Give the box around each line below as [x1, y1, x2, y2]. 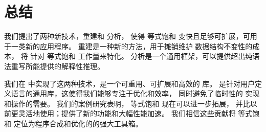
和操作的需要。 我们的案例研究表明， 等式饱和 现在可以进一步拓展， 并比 [4, 98, 250, 108]
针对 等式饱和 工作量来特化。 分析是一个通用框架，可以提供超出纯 [30, 51, 253, 61]
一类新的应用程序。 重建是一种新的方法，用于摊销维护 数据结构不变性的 [11, 40, 253, 51]
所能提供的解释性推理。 [25, 60, 104, 71]
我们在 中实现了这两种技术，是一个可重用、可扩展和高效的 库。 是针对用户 [4, 78, 255, 89]
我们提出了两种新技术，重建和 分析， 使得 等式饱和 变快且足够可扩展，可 [4, 31, 250, 41]
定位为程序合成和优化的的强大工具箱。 [13, 118, 143, 128]
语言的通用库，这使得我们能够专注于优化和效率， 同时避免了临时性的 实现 [11, 88, 260, 99]
